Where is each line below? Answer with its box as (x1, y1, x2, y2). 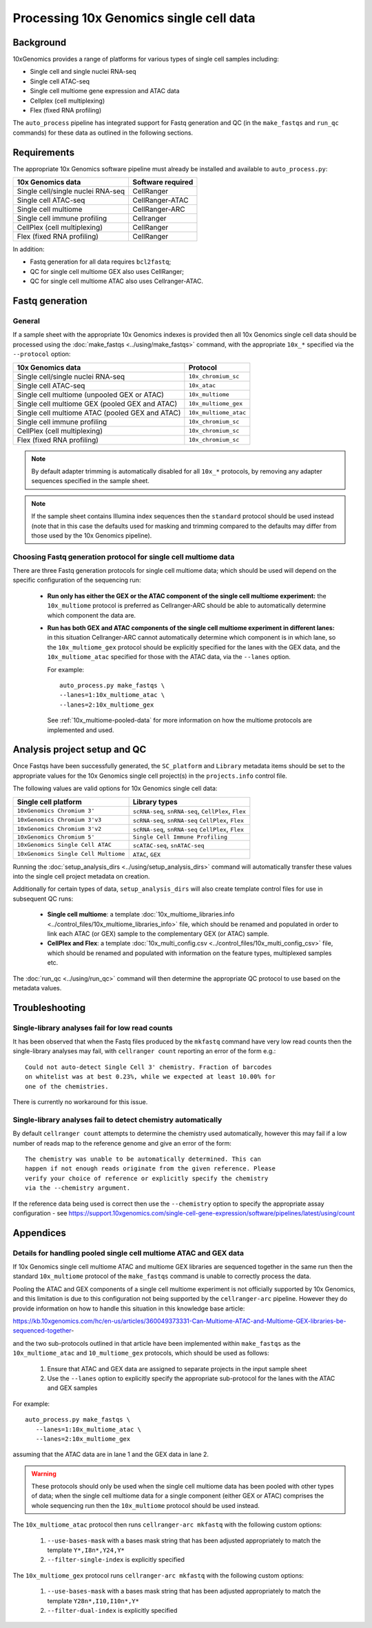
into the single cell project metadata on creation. (12, 872, 150, 881)
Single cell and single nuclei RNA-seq (30, 68, 137, 76)
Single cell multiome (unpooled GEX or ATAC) (17, 390, 165, 400)
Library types (132, 797, 178, 807)
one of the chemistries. (25, 1082, 109, 1090)
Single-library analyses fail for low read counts (12, 1023, 173, 1032)
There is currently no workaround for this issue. (12, 1098, 148, 1106)
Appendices (12, 1227, 67, 1239)
